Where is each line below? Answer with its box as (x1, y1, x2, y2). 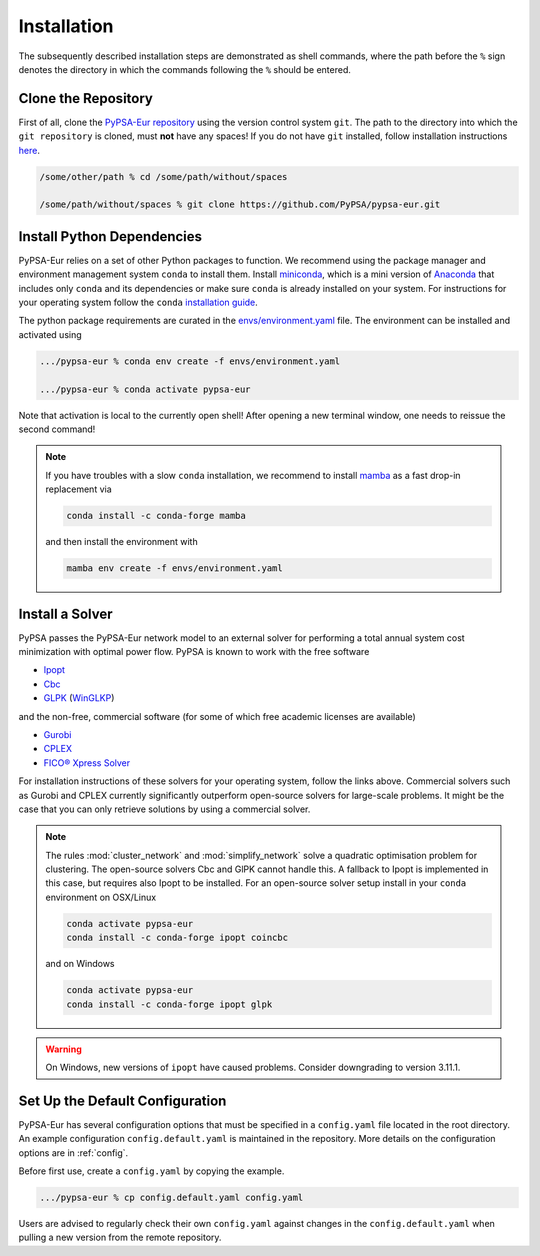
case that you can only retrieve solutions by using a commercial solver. (18, 803, 311, 815)
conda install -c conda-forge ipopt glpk (66, 998, 273, 1010)
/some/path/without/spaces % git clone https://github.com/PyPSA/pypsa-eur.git (39, 199, 441, 210)
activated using (18, 328, 82, 340)
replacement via (45, 483, 112, 495)
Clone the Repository (18, 90, 154, 107)
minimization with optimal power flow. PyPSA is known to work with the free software (18, 646, 370, 657)
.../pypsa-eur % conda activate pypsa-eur (39, 383, 251, 395)
